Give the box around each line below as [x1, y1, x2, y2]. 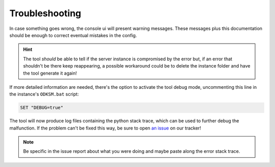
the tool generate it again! [23, 70, 77, 76]
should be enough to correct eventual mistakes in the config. [9, 32, 137, 38]
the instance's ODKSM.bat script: [9, 91, 79, 97]
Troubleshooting [9, 8, 81, 19]
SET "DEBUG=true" [20, 105, 64, 111]
